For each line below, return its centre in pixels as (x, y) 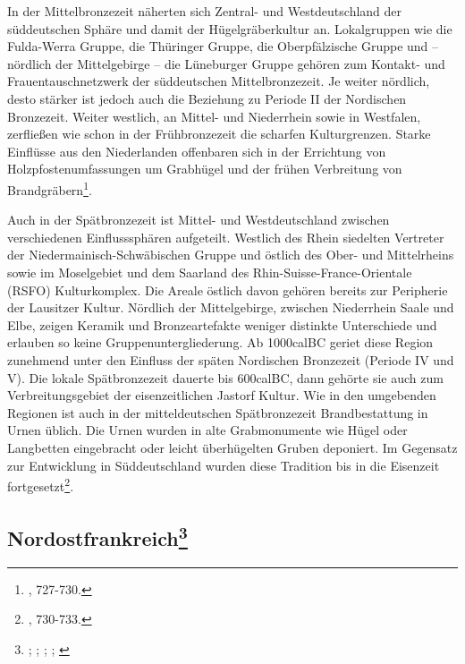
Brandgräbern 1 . (50, 188)
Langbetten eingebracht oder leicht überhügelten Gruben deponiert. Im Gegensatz (232, 447)
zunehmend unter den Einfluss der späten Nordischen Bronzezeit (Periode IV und (231, 359)
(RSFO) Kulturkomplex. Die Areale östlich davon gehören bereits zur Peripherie (228, 289)
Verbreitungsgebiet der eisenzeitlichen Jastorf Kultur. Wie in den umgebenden (222, 395)
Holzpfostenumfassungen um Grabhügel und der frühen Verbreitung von (205, 169)
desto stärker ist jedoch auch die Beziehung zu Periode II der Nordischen (207, 98)
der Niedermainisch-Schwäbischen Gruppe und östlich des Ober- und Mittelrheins (231, 255)
